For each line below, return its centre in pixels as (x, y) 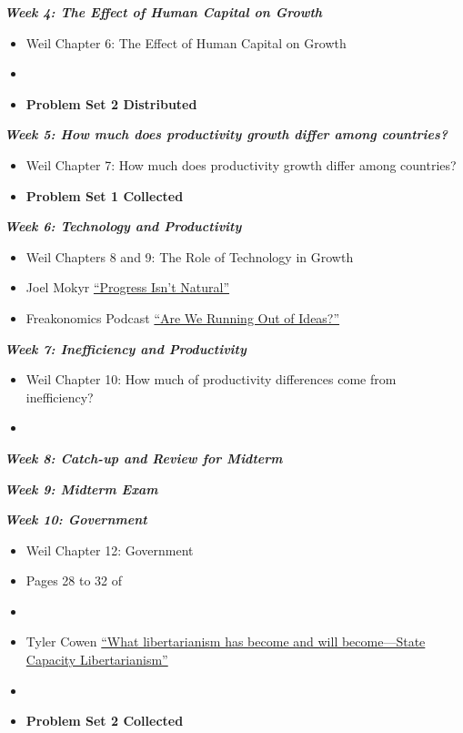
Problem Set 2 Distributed (111, 103)
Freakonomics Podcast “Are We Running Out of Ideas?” (183, 317)
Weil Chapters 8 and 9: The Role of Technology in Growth (190, 256)
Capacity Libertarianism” (97, 660)
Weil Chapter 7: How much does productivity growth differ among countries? (241, 164)
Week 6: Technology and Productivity (123, 226)
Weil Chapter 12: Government (110, 550)
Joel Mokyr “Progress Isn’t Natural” (128, 287)
